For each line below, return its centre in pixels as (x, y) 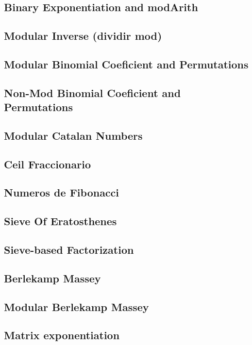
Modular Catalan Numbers (73, 135)
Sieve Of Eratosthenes (60, 221)
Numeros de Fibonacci (62, 192)
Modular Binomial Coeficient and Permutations (126, 64)
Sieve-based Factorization (69, 250)
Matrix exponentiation (62, 335)
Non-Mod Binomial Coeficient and (92, 92)
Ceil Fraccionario (47, 164)
